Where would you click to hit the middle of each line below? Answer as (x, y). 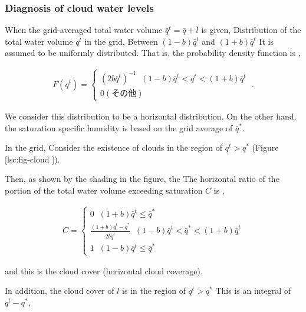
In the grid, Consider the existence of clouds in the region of (114, 147)
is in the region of (154, 291)
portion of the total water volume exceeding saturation (104, 190)
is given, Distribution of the (251, 30)
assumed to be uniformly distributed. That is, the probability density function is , (153, 53)
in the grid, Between (121, 41)
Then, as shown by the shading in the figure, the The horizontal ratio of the (142, 179)
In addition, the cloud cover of (60, 291)
